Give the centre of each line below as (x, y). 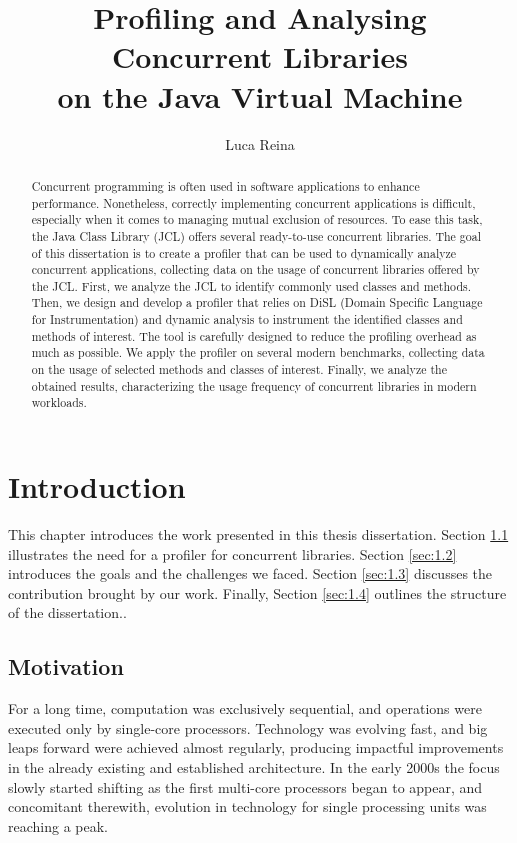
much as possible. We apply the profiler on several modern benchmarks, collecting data (258, 352)
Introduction (97, 486)
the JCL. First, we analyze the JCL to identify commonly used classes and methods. (251, 285)
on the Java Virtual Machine (260, 95)
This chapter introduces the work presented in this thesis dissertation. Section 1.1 (258, 534)
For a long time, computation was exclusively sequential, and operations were (245, 708)
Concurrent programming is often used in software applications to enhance (225, 185)
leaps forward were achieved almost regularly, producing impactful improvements (256, 747)
